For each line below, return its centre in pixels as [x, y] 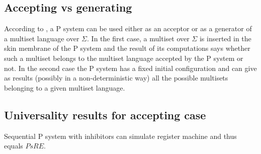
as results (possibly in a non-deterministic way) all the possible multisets [116, 78]
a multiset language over [42, 38]
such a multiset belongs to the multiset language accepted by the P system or [124, 58]
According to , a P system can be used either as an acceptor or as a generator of [128, 28]
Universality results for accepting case [105, 114]
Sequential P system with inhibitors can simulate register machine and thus [120, 136]
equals [14, 146]
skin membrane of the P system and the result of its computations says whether [127, 48]
